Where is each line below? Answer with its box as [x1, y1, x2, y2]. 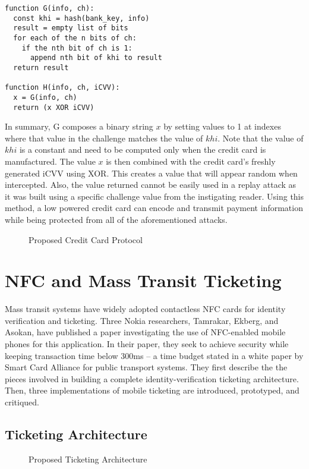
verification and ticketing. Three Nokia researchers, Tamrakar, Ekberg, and [5, 314, 279, 326]
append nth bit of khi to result [30, 53, 162, 62]
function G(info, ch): [5, 4, 94, 12]
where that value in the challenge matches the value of [5, 131, 203, 144]
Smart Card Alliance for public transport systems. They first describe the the [5, 361, 288, 373]
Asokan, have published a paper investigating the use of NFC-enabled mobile [5, 326, 286, 338]
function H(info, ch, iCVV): [5, 83, 120, 92]
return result [13, 63, 69, 72]
